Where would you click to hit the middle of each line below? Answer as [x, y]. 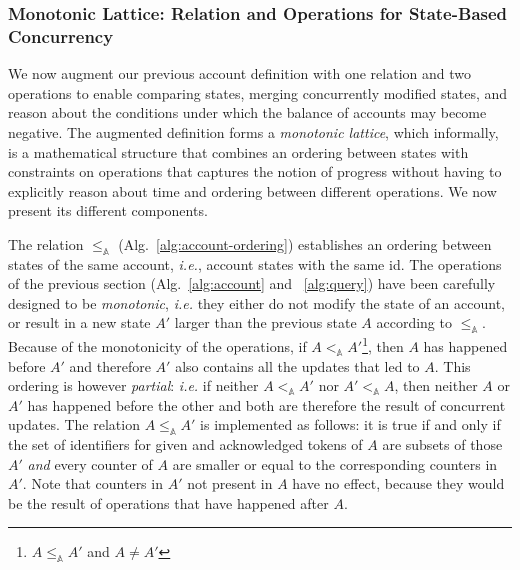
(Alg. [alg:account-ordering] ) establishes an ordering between [305, 243]
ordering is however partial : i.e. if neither [133, 385]
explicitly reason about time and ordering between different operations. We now [252, 190]
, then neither [436, 385]
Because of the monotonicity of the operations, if [157, 345]
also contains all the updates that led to [297, 365]
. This [452, 365]
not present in [230, 483]
